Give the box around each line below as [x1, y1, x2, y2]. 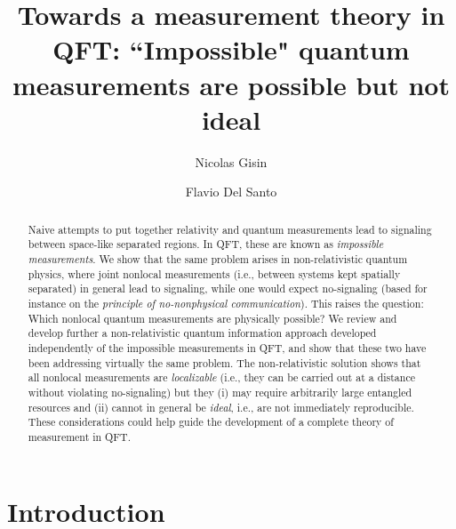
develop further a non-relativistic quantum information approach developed [28, 325, 377, 341]
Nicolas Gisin [195, 152, 268, 171]
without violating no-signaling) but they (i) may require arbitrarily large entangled [28, 384, 412, 399]
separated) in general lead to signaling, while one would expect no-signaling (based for [28, 281, 428, 296]
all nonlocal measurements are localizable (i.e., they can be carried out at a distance [28, 370, 415, 385]
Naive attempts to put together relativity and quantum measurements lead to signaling [28, 221, 432, 236]
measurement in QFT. [28, 429, 131, 444]
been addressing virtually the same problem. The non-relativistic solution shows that [28, 355, 421, 370]
